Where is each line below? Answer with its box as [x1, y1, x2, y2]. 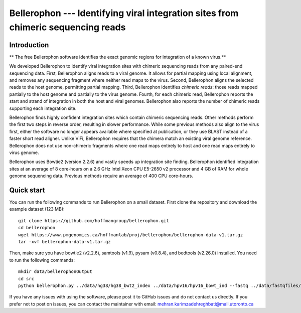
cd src [18, 276, 35, 281]
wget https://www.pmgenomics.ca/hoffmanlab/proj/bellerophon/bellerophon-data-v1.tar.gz [18, 232, 243, 238]
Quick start [9, 186, 45, 194]
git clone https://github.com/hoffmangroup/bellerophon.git [18, 218, 169, 223]
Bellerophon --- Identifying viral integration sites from [9, 8, 239, 19]
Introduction [9, 41, 49, 49]
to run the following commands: [9, 257, 75, 263]
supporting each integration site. [9, 105, 77, 111]
